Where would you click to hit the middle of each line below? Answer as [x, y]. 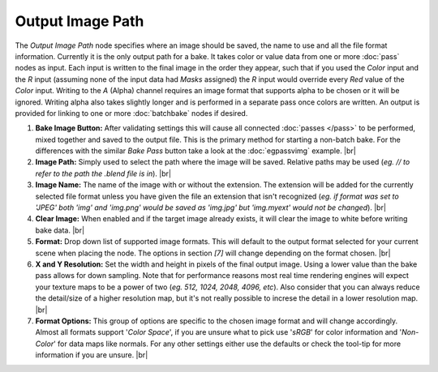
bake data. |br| [60, 230]
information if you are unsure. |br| [92, 355]
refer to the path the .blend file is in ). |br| [103, 173]
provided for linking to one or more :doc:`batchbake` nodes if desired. [131, 113]
